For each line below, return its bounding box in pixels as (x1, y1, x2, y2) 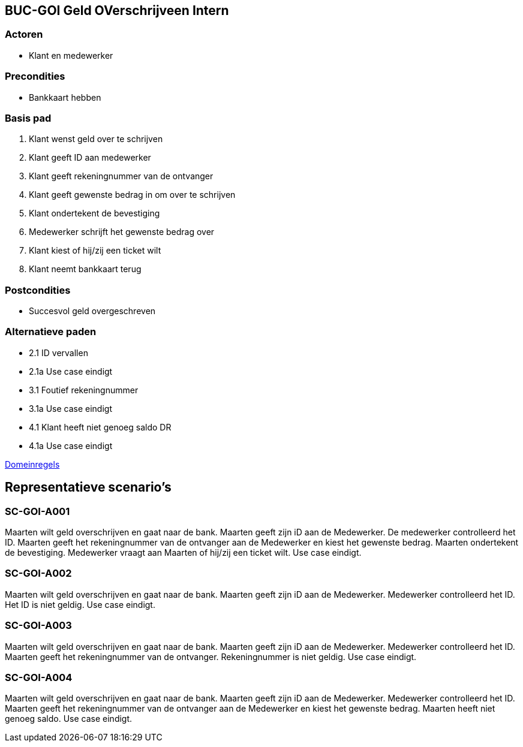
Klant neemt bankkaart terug (29, 264, 142, 275)
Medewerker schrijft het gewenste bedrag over (29, 227, 215, 237)
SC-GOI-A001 (5, 505, 70, 517)
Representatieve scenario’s (5, 480, 172, 495)
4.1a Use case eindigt (29, 440, 113, 451)
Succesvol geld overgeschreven (29, 306, 156, 317)
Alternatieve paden (5, 326, 97, 338)
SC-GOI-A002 (5, 567, 72, 580)
